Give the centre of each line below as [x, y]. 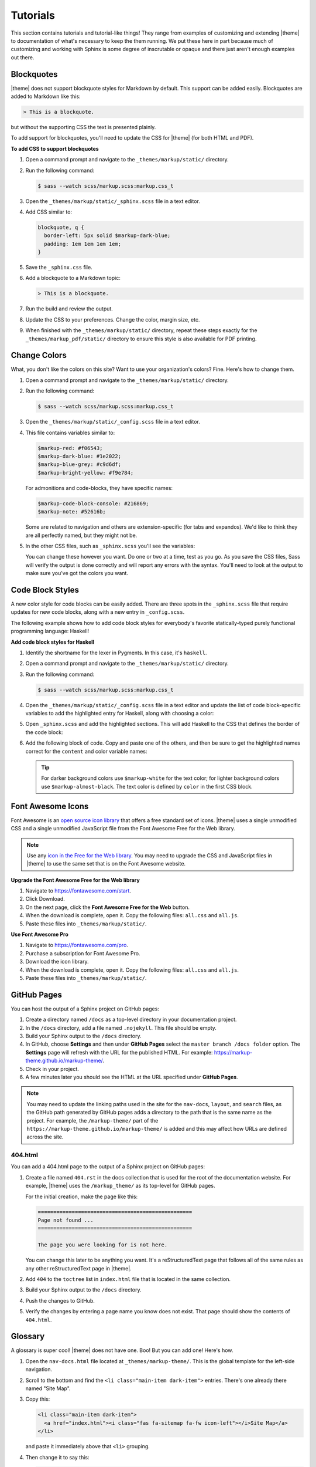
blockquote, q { [61, 227]
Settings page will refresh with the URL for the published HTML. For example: [119, 1052]
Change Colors [39, 355]
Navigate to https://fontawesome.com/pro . [77, 945]
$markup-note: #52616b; [72, 512]
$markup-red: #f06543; [70, 448]
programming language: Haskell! [50, 631]
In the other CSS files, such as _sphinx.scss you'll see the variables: [110, 546]
